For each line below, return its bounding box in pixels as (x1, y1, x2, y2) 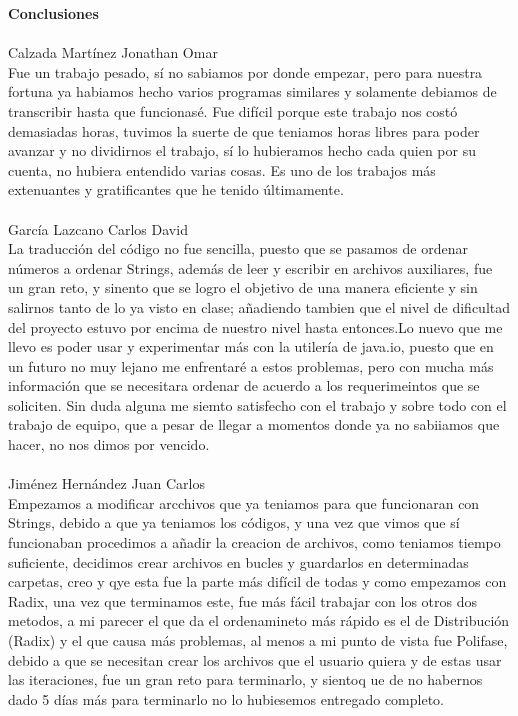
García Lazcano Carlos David (8, 218, 188, 239)
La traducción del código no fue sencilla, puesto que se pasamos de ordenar (8, 238, 468, 259)
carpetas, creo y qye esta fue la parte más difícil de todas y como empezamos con (8, 571, 507, 592)
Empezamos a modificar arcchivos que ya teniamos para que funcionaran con (8, 492, 480, 513)
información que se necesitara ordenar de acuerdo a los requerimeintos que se (8, 375, 480, 396)
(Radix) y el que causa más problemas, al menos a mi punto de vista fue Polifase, (8, 630, 508, 650)
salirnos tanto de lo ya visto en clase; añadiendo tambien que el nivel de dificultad (8, 296, 511, 317)
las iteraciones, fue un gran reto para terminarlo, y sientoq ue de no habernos (8, 669, 483, 690)
